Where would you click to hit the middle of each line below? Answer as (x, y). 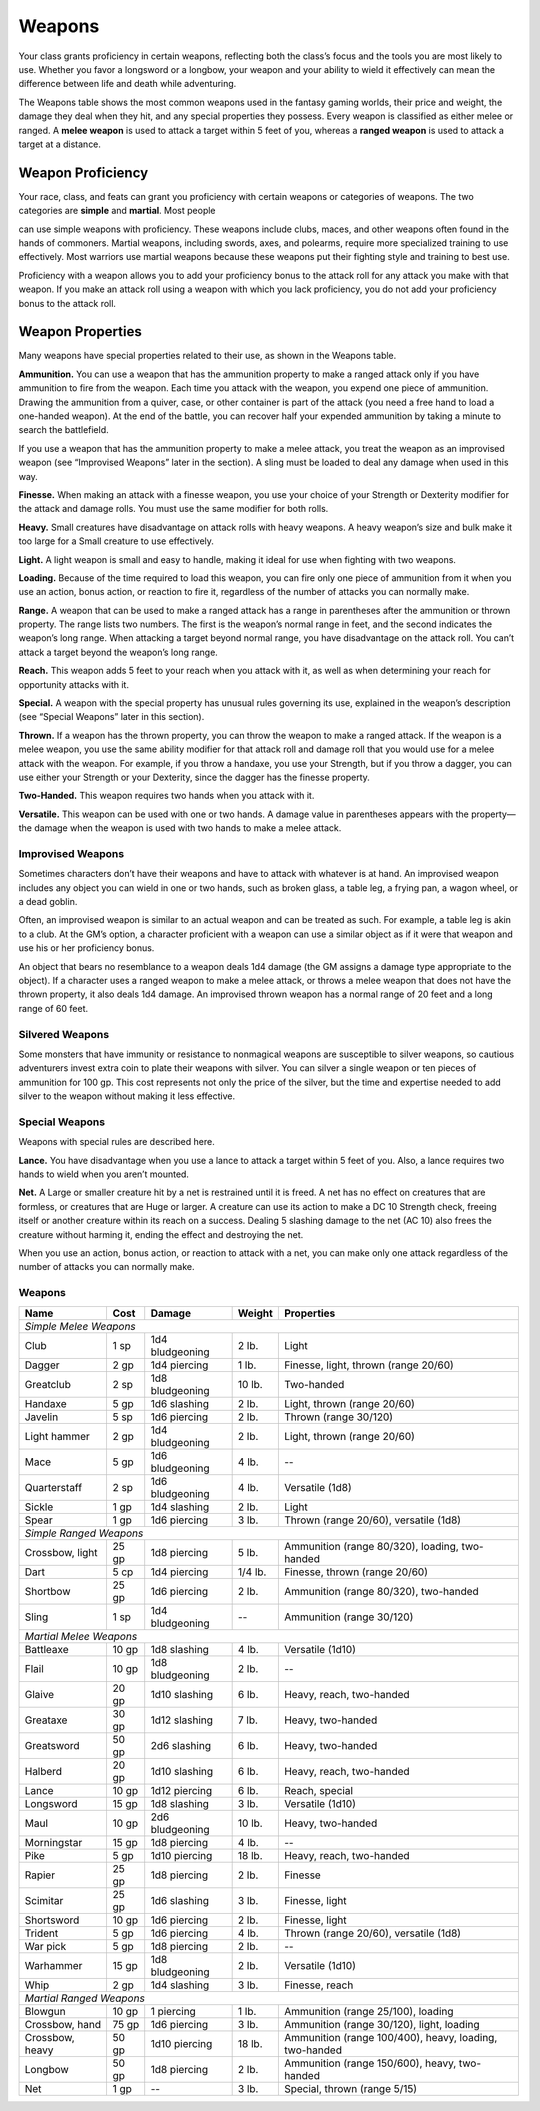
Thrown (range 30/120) (338, 1417)
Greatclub (48, 1384)
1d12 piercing (181, 1790)
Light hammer (57, 1436)
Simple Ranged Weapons (84, 1533)
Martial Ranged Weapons (84, 1998)
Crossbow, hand (63, 2024)
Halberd (43, 1771)
